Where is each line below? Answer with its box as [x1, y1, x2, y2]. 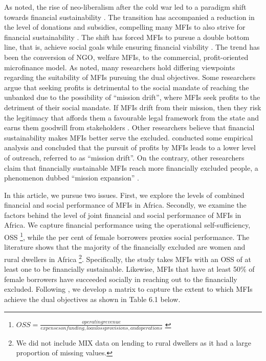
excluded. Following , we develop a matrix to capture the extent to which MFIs [4, 284, 253, 294]
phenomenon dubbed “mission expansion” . [4, 172, 139, 183]
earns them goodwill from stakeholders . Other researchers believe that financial [4, 122, 255, 133]
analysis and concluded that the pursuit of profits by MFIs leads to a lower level [4, 142, 256, 153]
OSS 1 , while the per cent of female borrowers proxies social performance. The [4, 230, 250, 242]
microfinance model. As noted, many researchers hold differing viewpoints [4, 62, 235, 72]
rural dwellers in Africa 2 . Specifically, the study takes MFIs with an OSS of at [4, 252, 251, 264]
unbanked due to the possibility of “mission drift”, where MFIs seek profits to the [4, 92, 260, 103]
